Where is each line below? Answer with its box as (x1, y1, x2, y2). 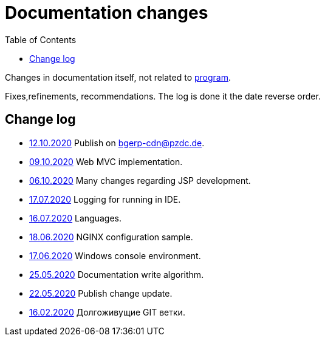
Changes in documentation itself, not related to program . (5, 72, 231, 83)
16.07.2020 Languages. (29, 212, 121, 223)
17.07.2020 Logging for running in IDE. (29, 194, 181, 204)
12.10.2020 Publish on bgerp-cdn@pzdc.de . (29, 137, 205, 148)
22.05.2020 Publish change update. (29, 288, 173, 299)
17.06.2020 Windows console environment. (29, 250, 201, 261)
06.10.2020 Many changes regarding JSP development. (29, 175, 251, 186)
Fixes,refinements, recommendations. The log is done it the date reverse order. (5, 90, 321, 101)
